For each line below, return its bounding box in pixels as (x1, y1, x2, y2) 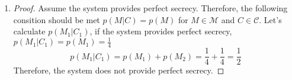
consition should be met (13, 13, 100, 25)
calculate (13, 25, 46, 37)
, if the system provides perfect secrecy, (89, 25, 232, 37)
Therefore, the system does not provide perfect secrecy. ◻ (13, 64, 224, 76)
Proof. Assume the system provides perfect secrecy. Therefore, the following (13, 2, 288, 14)
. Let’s (259, 13, 282, 25)
